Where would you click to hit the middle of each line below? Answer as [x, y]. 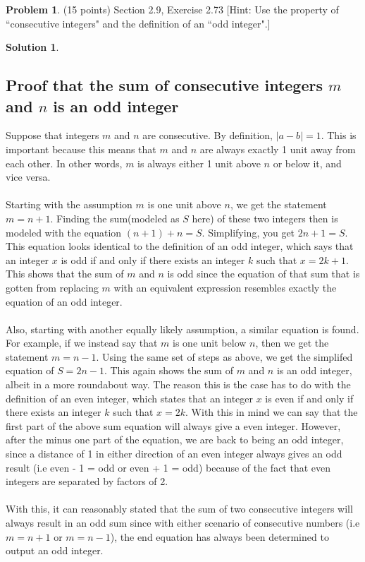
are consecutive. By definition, [208, 135]
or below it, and [307, 163]
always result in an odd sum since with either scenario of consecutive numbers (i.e [183, 522]
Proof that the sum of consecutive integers [164, 85]
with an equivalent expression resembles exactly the [225, 287]
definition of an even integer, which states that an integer [130, 398]
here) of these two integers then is [265, 218]
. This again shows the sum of [168, 370]
